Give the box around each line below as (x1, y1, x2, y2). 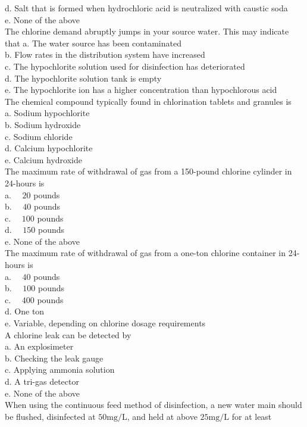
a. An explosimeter (5, 340, 74, 353)
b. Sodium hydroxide (5, 118, 81, 130)
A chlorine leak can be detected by (5, 328, 131, 341)
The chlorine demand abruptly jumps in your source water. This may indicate (5, 25, 289, 38)
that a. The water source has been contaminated (5, 36, 181, 49)
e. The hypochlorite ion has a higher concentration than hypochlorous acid (5, 83, 277, 96)
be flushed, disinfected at (5, 410, 96, 422)
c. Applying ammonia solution (5, 363, 115, 376)
